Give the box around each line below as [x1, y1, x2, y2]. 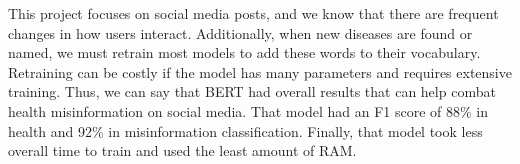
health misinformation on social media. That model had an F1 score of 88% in [8, 100, 489, 121]
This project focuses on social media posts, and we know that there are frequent [8, 3, 499, 23]
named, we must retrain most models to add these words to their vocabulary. [8, 42, 481, 63]
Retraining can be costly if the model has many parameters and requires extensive [8, 61, 512, 82]
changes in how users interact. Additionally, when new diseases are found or [8, 22, 473, 43]
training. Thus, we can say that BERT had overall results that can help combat [8, 81, 496, 102]
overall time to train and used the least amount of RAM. [8, 140, 357, 161]
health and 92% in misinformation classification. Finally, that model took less [8, 120, 483, 141]
